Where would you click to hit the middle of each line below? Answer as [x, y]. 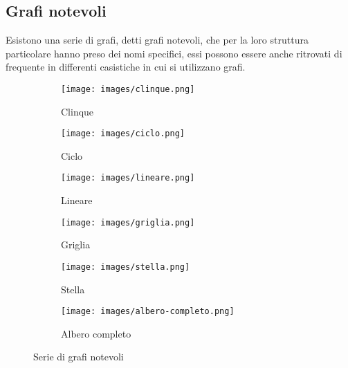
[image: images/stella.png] [126, 267]
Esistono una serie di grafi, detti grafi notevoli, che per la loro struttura [157, 40]
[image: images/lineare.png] [128, 178]
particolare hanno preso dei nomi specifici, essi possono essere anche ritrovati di [174, 53]
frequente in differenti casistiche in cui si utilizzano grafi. [126, 67]
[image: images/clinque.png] [128, 89]
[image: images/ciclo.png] [123, 134]
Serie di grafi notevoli [79, 357]
